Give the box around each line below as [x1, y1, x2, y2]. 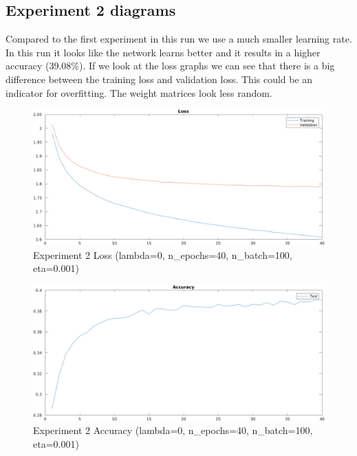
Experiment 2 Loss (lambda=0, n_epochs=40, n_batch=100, [33, 247, 292, 262]
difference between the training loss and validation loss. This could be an [6, 71, 313, 86]
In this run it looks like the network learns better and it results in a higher [6, 45, 321, 59]
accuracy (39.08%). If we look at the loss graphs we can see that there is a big [6, 58, 335, 73]
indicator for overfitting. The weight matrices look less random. [6, 85, 272, 100]
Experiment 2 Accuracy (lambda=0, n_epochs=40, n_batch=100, [33, 423, 313, 437]
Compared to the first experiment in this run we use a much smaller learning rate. [6, 32, 352, 46]
